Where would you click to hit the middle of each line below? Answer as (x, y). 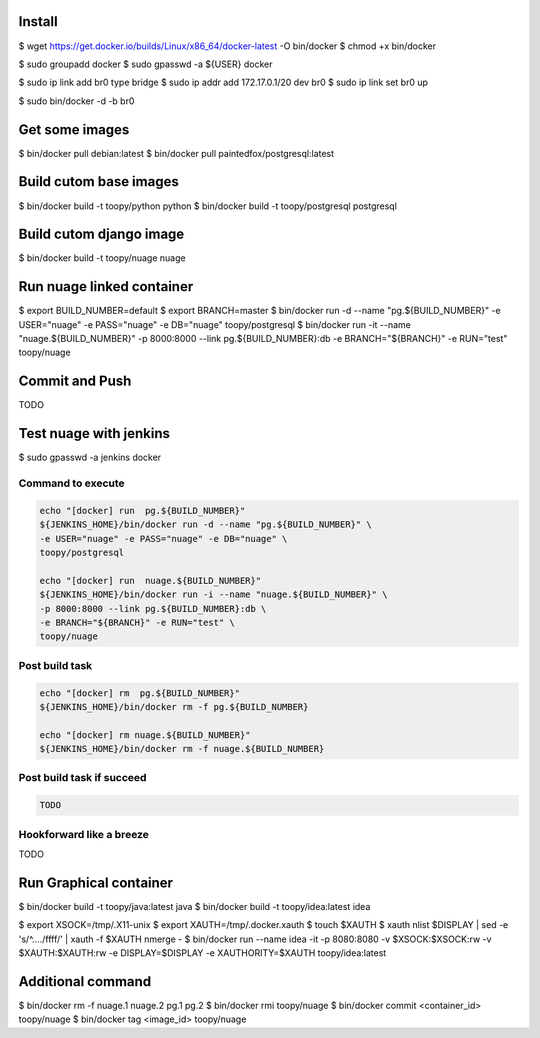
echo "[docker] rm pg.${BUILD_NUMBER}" (139, 693)
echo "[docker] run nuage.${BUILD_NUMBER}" (150, 580)
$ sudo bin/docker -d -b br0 (76, 101)
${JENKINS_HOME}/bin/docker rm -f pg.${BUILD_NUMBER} (174, 706)
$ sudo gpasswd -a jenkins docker (90, 457)
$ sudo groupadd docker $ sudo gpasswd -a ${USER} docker (145, 64)
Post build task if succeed (82, 778)
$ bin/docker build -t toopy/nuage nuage (102, 258)
